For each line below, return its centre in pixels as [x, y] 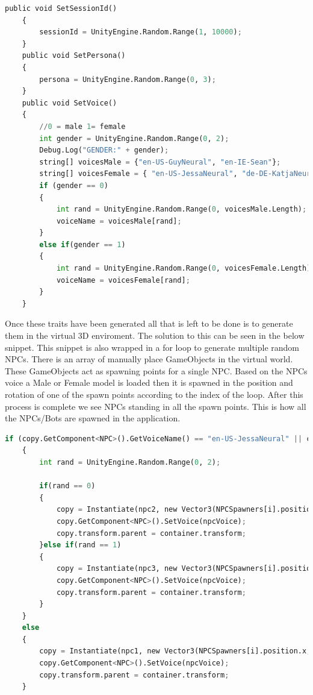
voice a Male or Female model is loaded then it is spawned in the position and [149, 382]
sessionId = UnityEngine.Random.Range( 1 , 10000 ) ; [141, 32]
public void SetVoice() [70, 103]
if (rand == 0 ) [67, 486]
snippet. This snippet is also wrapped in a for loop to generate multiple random [152, 347]
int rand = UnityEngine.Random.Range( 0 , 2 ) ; [130, 462]
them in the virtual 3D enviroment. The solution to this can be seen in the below [155, 335]
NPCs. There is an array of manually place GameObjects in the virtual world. [149, 359]
